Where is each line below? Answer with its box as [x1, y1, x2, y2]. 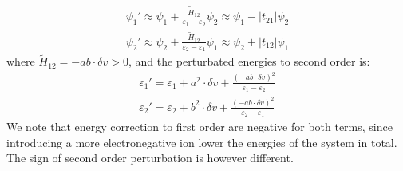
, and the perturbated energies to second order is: [128, 53, 370, 70]
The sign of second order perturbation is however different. [6, 149, 294, 166]
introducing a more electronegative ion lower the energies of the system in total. [6, 133, 397, 150]
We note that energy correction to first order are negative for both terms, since [6, 118, 393, 135]
